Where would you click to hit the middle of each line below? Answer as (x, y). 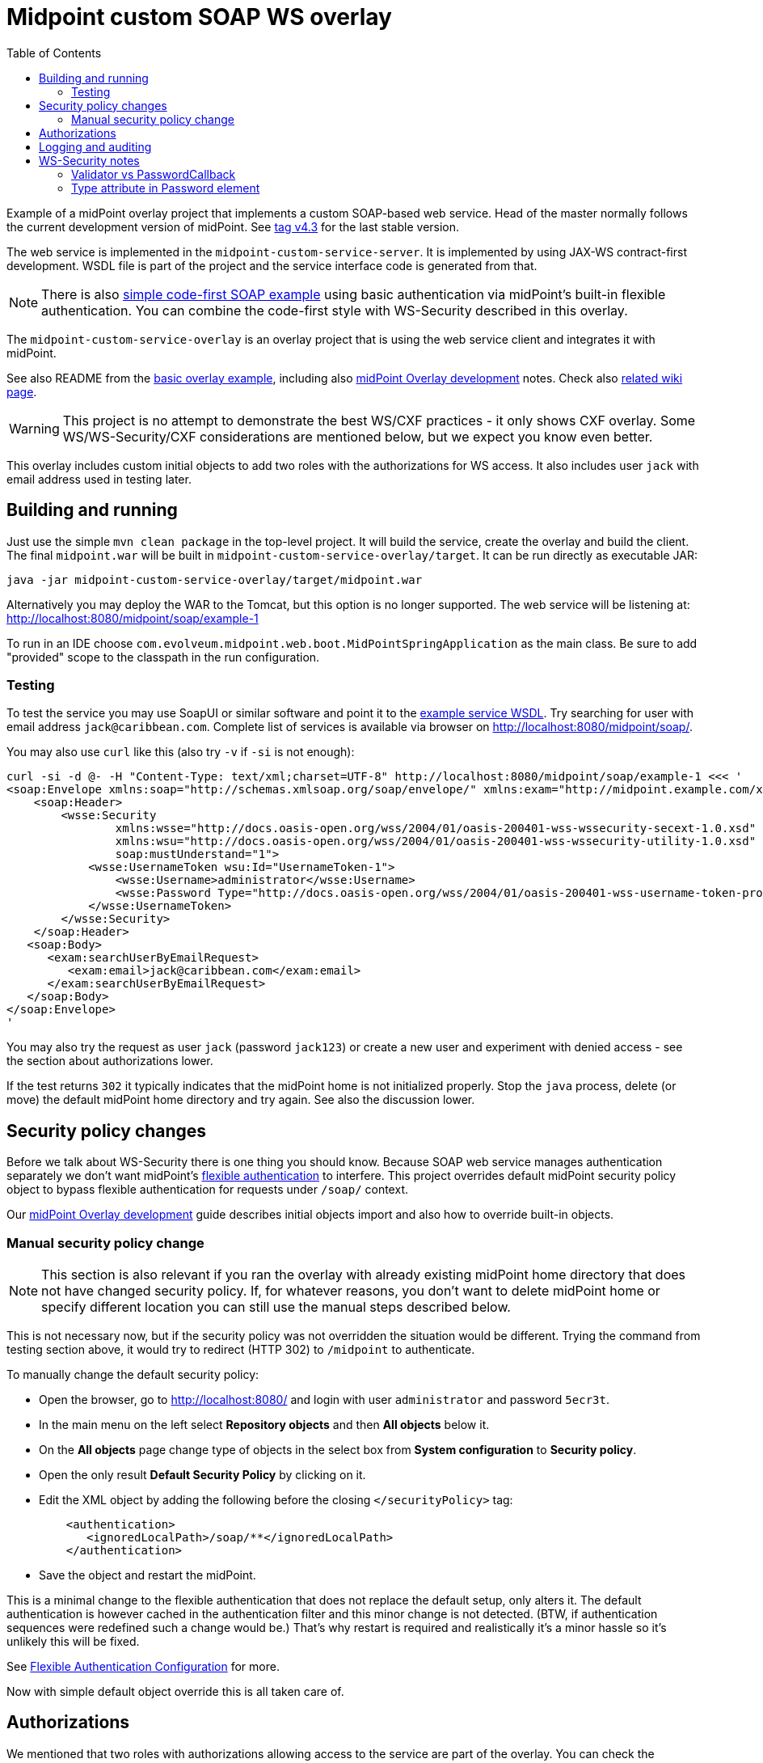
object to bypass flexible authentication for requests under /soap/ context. (207, 1190)
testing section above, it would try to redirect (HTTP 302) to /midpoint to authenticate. (241, 1349)
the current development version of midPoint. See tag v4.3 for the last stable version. (233, 226)
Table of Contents (54, 53)
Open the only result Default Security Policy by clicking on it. (202, 1474)
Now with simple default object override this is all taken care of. (175, 1691)
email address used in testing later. (99, 479)
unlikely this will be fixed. (73, 1641)
